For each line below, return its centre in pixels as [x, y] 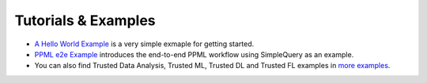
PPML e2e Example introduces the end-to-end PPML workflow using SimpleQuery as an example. [194, 54]
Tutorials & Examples [85, 20]
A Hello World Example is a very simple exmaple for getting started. [144, 44]
